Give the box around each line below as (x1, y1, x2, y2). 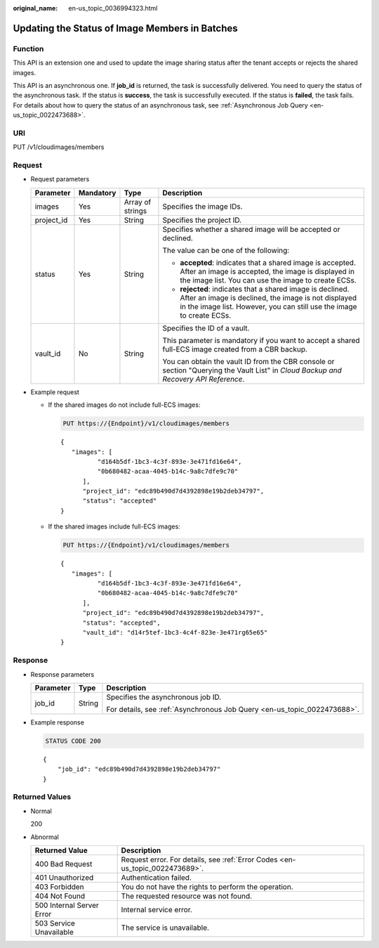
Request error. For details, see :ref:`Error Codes (121, 855, 278, 864)
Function (13, 44, 44, 53)
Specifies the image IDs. (162, 201, 243, 211)
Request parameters (30, 175, 90, 183)
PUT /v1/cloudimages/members (13, 143, 105, 151)
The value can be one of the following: (162, 245, 290, 255)
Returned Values (13, 792, 72, 802)
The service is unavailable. (121, 923, 210, 933)
